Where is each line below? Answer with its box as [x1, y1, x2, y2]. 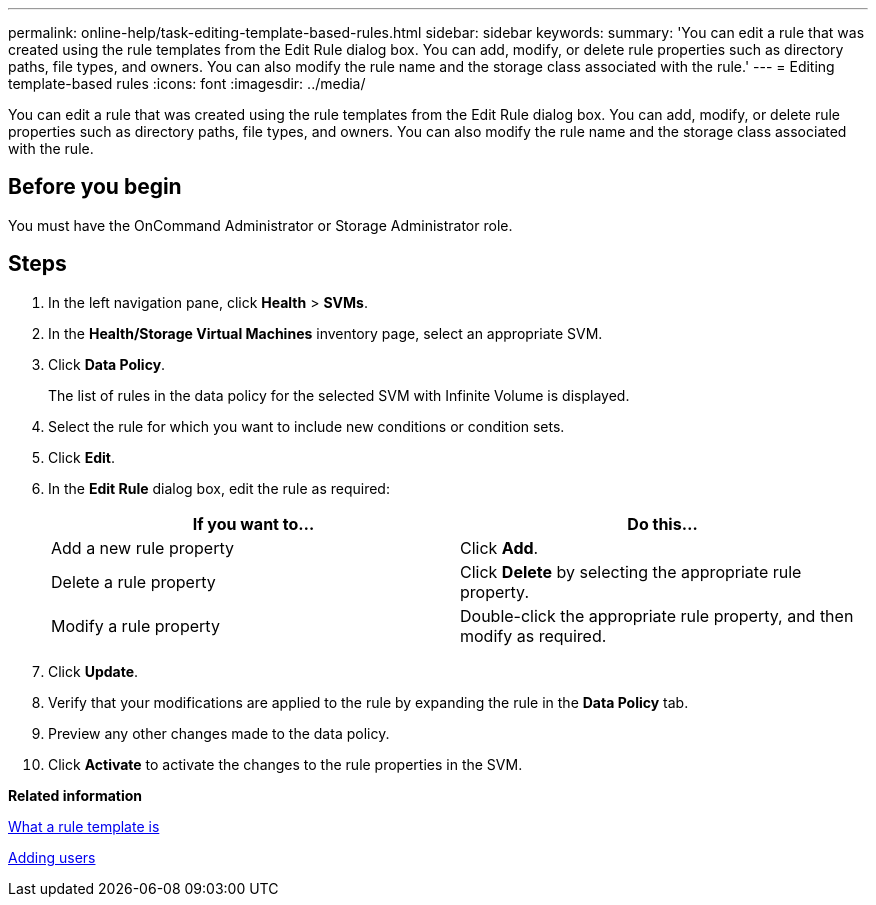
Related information [8, 786, 143, 804]
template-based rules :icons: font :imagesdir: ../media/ [8, 75, 366, 92]
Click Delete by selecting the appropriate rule [460, 561, 802, 582]
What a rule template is [8, 817, 160, 835]
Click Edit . [48, 448, 115, 466]
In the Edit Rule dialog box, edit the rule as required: [48, 479, 390, 497]
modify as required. [460, 625, 607, 646]
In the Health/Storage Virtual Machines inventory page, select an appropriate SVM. [48, 324, 603, 342]
